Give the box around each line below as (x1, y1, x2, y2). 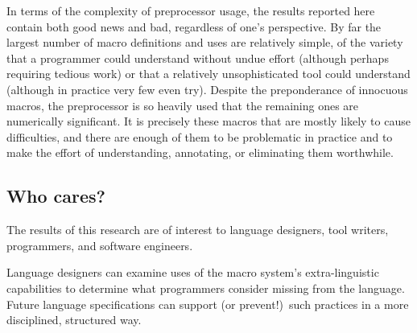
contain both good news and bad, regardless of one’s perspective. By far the (6, 18, 382, 35)
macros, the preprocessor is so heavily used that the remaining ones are (6, 97, 359, 113)
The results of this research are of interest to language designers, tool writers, (6, 221, 389, 238)
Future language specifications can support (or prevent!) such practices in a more (6, 295, 409, 312)
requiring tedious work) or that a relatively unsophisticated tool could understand (6, 65, 411, 82)
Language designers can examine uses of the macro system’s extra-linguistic (6, 264, 379, 281)
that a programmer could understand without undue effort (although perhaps (6, 49, 389, 66)
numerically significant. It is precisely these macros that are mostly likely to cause (6, 113, 411, 129)
